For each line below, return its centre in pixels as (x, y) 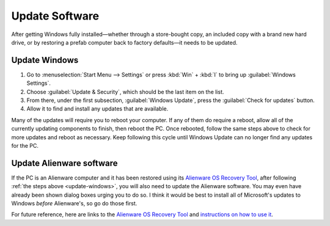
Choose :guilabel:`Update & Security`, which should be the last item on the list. (125, 92)
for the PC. (25, 145)
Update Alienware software (64, 163)
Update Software (55, 16)
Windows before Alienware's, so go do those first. (74, 203)
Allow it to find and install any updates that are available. (97, 109)
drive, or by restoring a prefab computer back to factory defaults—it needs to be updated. (124, 42)
